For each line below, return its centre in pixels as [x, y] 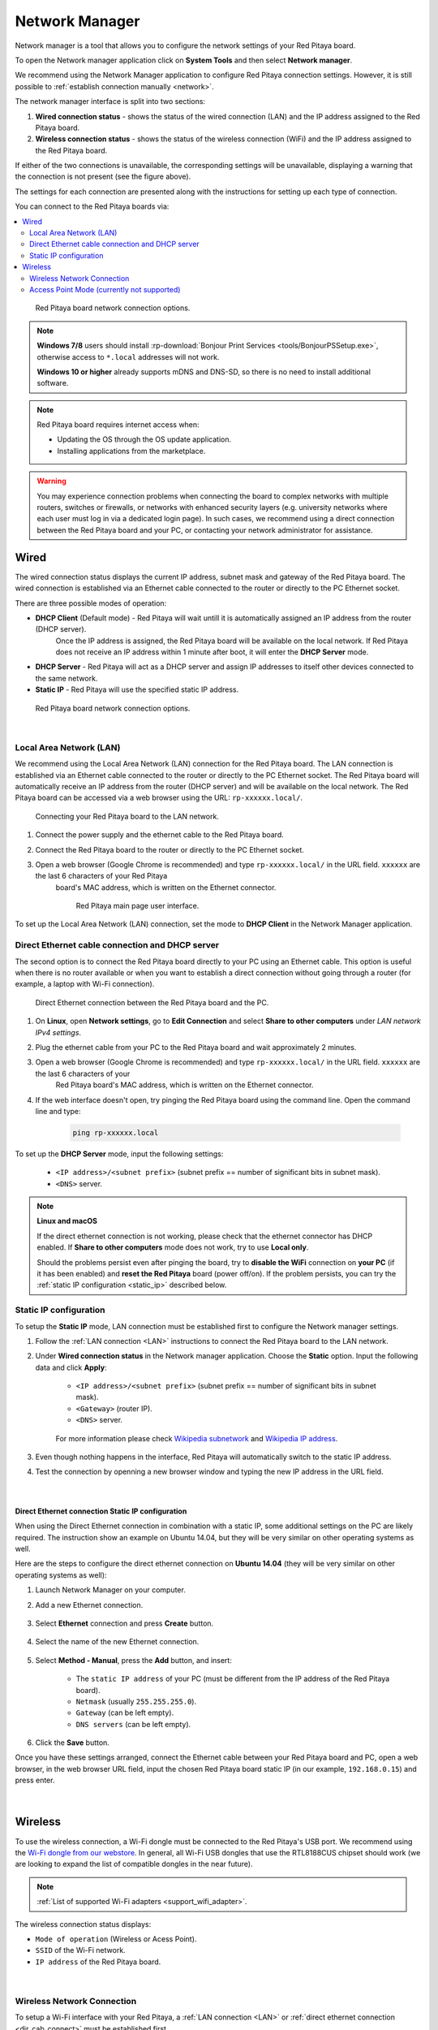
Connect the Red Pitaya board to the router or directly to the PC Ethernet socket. [170, 849]
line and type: [58, 1111]
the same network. [67, 678]
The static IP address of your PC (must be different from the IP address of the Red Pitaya [233, 1679]
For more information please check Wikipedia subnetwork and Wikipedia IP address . [197, 1438]
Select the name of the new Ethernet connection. [117, 1642]
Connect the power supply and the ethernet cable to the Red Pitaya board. [159, 835]
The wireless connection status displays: [83, 1924]
